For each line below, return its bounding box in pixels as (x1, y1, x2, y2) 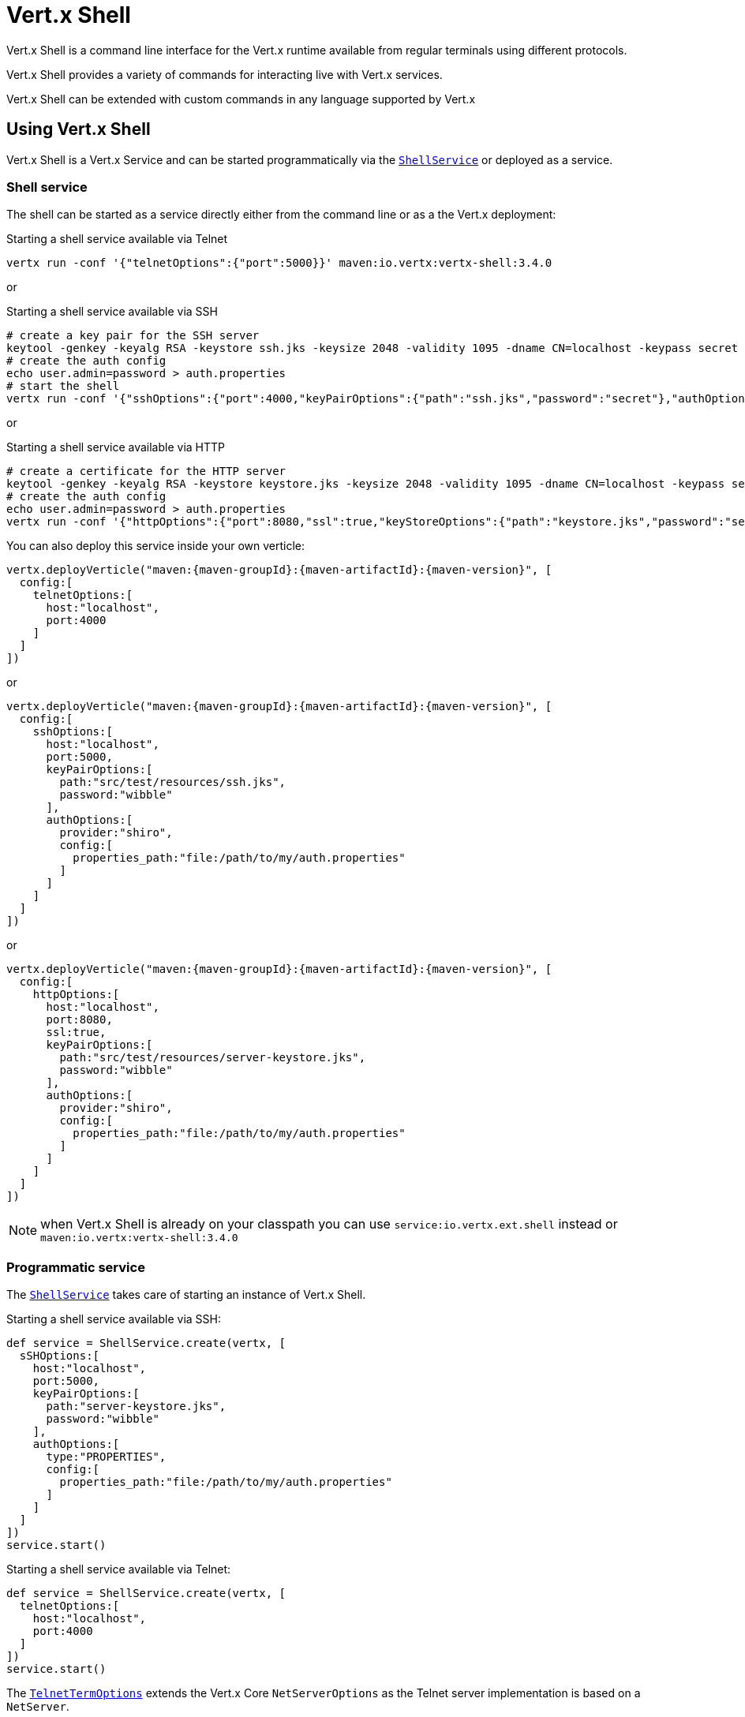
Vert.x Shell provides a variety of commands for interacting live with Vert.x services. (6, 67, 443, 81)
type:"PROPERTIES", (46, 1450, 167, 1464)
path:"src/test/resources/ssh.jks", (59, 776, 286, 789)
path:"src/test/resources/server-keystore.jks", (59, 1051, 366, 1064)
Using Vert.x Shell (6, 119, 151, 140)
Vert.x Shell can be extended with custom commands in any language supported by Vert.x (6, 92, 476, 106)
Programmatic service (6, 1259, 145, 1275)
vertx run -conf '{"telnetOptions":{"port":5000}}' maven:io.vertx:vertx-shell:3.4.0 (6, 256, 552, 270)
